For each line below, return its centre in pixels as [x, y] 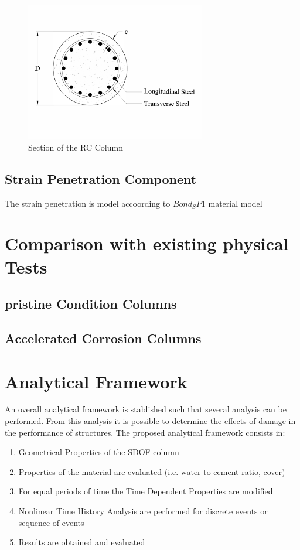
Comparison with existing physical [147, 243]
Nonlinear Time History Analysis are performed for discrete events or [143, 511]
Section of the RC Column [76, 147]
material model [235, 203]
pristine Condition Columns [91, 304]
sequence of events [51, 522]
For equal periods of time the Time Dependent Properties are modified [146, 491]
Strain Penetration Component [101, 178]
